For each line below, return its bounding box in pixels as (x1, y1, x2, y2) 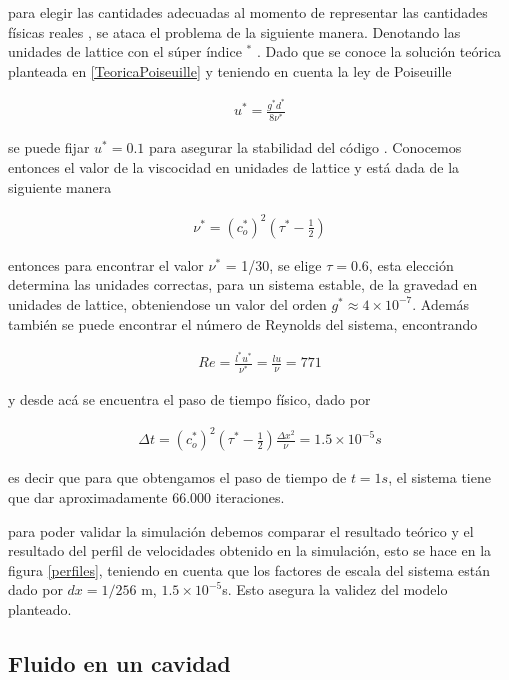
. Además (412, 293, 470, 314)
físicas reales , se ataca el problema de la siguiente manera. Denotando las (8, 21, 461, 42)
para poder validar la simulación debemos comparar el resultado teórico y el (8, 520, 474, 541)
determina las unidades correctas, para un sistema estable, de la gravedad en (8, 274, 478, 295)
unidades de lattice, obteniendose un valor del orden (8, 293, 327, 314)
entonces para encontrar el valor (8, 254, 204, 275)
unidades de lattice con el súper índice (8, 41, 242, 62)
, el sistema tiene (388, 467, 491, 488)
